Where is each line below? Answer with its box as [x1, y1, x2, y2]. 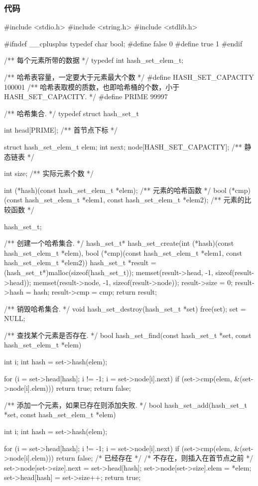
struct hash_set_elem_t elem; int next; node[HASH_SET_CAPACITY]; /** [4, 141, 242, 152]
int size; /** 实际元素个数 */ [4, 168, 94, 178]
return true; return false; [56, 383, 131, 393]
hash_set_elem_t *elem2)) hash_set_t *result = [4, 257, 156, 268]
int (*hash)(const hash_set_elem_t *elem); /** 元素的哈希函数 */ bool [4, 184, 227, 195]
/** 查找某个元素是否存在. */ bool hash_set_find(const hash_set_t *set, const [4, 329, 252, 340]
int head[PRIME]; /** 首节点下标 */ [4, 125, 118, 135]
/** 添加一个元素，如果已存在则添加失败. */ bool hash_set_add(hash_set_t [4, 399, 247, 410]
